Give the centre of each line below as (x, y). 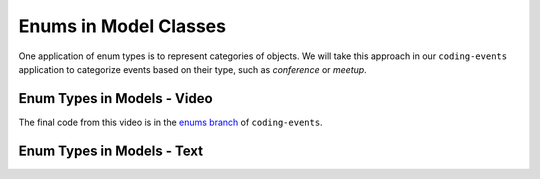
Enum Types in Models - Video (116, 98)
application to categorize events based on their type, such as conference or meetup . (192, 69)
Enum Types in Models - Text (111, 150)
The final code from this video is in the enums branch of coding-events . (171, 122)
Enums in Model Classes (122, 26)
